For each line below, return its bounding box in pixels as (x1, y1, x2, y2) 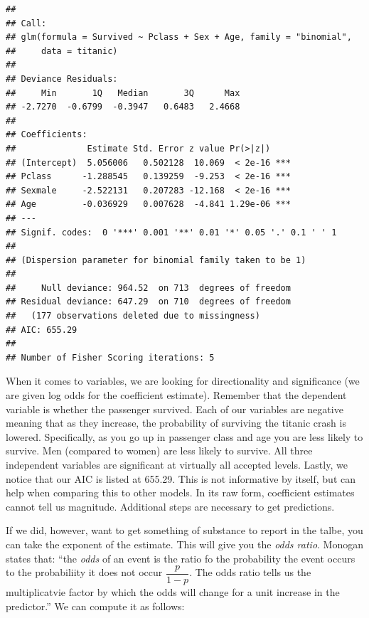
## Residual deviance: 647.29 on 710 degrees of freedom (6, 297, 291, 307)
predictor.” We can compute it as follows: (6, 598, 185, 613)
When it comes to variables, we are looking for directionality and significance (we (6, 373, 360, 388)
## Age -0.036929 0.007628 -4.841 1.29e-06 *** (6, 199, 291, 210)
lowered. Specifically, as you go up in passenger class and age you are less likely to (6, 429, 363, 444)
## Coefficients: (6, 129, 87, 140)
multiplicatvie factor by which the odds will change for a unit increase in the (6, 585, 340, 600)
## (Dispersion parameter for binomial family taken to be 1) (6, 255, 306, 265)
